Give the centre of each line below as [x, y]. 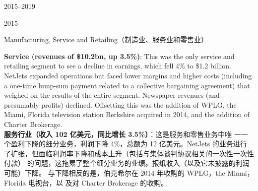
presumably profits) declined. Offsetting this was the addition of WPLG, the [120, 104]
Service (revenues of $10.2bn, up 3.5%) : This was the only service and [119, 56]
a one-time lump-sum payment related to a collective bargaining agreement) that [127, 85]
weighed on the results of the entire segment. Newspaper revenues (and [112, 95]
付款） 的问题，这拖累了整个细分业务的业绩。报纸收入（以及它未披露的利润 [127, 163]
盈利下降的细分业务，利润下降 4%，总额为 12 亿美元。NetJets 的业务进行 [129, 144]
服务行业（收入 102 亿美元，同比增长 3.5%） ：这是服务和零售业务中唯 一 [123, 134]
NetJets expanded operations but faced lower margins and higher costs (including [128, 75]
